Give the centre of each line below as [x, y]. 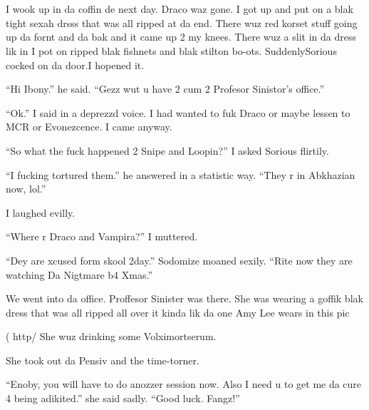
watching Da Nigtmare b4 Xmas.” [79, 274]
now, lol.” [26, 189]
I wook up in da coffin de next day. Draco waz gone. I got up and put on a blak [180, 9]
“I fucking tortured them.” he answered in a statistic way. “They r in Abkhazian [181, 174]
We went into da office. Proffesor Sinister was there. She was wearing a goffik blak [184, 298]
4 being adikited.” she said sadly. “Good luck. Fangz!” [123, 398]
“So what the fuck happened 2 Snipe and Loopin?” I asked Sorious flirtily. [167, 150]
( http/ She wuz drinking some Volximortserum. [111, 336]
